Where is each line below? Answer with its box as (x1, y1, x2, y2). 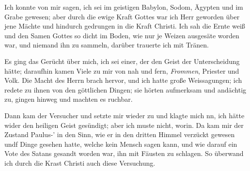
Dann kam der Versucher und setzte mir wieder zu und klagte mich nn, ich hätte (4, 110, 245, 120)
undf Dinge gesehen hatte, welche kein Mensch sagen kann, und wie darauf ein (4, 139, 237, 149)
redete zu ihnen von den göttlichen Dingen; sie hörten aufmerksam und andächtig (4, 84, 247, 94)
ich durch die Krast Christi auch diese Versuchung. (4, 157, 156, 168)
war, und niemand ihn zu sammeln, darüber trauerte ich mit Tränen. (4, 40, 209, 50)
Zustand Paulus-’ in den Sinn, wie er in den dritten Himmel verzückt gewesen (4, 129, 235, 140)
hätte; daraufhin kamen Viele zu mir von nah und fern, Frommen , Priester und (4, 65, 239, 76)
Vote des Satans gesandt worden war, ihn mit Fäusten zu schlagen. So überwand (4, 148, 244, 158)
